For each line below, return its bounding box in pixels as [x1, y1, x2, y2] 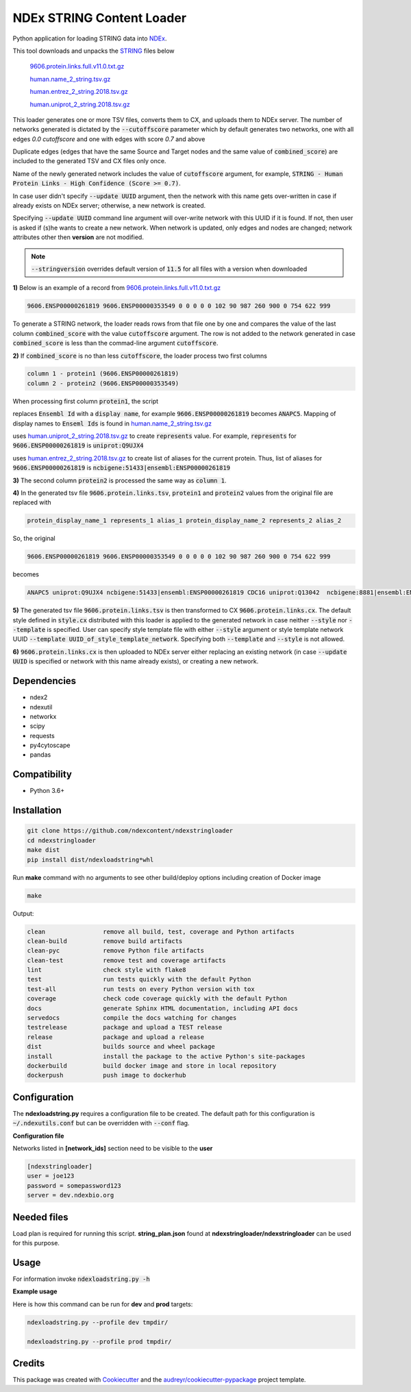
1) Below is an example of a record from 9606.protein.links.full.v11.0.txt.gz [12, 284, 221, 292]
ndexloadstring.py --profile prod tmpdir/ [27, 1337, 172, 1345]
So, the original [12, 535, 55, 543]
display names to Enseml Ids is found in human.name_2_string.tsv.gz [12, 419, 212, 428]
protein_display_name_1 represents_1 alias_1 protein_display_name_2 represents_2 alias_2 [27, 517, 342, 524]
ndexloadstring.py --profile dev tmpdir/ [27, 1318, 169, 1326]
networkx [29, 712, 57, 720]
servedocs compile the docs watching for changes [27, 1014, 237, 1022]
